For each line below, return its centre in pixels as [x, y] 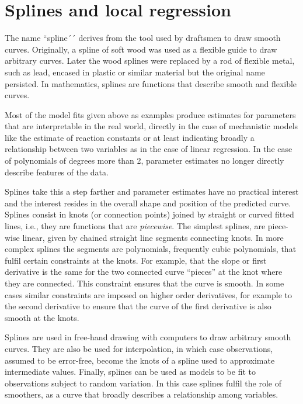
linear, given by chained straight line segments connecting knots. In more [153, 237]
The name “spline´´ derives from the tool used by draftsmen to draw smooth [143, 38]
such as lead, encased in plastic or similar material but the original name [135, 72]
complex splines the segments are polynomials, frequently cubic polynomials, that [151, 249]
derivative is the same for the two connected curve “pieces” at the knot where [144, 272]
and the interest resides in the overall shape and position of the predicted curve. [148, 203]
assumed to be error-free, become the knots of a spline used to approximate [140, 360]
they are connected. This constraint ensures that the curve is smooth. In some [144, 283]
